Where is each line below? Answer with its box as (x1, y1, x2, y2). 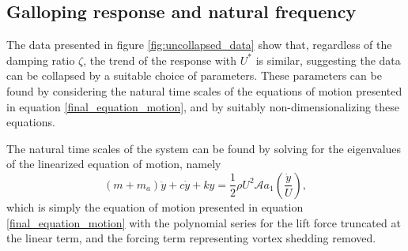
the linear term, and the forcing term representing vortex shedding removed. (6, 230, 376, 246)
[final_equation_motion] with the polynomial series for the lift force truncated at (6, 214, 401, 230)
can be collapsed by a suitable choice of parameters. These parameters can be (6, 67, 382, 84)
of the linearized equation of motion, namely (6, 155, 221, 172)
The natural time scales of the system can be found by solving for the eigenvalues (6, 140, 402, 156)
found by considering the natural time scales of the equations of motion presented (6, 82, 402, 99)
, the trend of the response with (83, 51, 237, 68)
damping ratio (6, 51, 75, 68)
